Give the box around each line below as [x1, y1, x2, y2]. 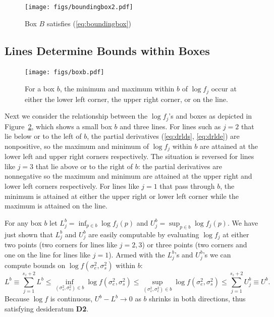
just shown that [5, 229, 53, 239]
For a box [25, 83, 54, 94]
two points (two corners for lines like [5, 239, 118, 250]
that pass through [159, 181, 215, 191]
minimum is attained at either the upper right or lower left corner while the [5, 190, 239, 201]
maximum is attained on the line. [5, 200, 107, 211]
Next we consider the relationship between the [5, 111, 148, 121]
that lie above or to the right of [35, 161, 133, 171]
